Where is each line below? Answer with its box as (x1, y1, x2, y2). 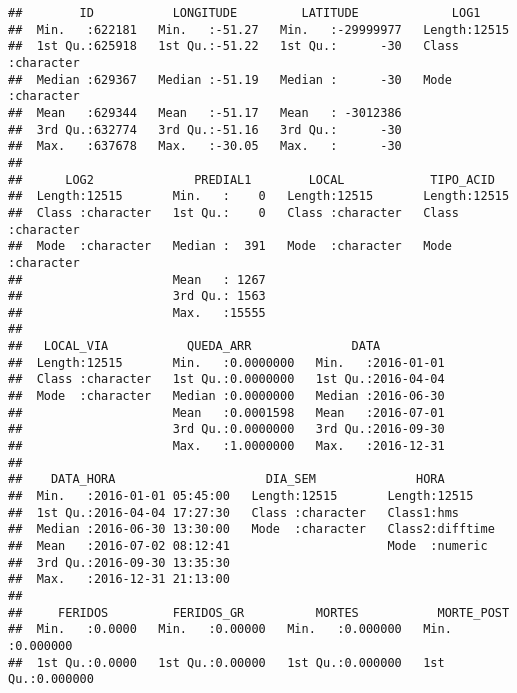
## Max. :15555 (8, 305, 266, 320)
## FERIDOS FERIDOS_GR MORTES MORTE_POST (8, 605, 510, 620)
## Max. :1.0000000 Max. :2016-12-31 (8, 439, 445, 454)
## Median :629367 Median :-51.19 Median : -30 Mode (8, 72, 452, 87)
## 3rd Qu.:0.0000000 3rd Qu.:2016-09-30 (8, 422, 445, 437)
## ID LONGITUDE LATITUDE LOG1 (8, 6, 481, 20)
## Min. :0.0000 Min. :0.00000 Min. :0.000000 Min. (8, 622, 452, 637)
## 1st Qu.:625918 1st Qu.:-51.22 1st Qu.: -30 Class (8, 39, 460, 54)
